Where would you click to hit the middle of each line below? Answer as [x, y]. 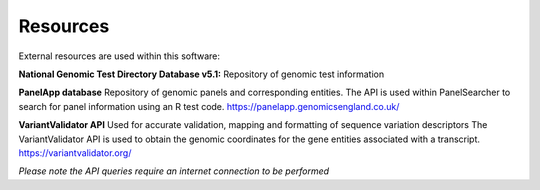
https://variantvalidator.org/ [75, 152]
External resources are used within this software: [119, 56]
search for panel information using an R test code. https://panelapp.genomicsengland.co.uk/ [209, 106]
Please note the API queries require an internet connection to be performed [174, 171]
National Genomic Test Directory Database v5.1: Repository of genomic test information [201, 74]
